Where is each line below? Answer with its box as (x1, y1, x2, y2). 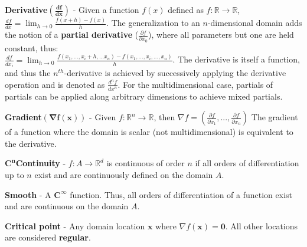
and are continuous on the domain (5, 200, 129, 212)
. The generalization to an (106, 17, 200, 29)
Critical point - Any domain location (5, 219, 145, 232)
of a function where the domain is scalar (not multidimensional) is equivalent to (5, 126, 293, 138)
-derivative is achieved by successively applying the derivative (64, 67, 286, 79)
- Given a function (73, 4, 139, 15)
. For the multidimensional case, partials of (117, 78, 273, 90)
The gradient (251, 111, 298, 123)
